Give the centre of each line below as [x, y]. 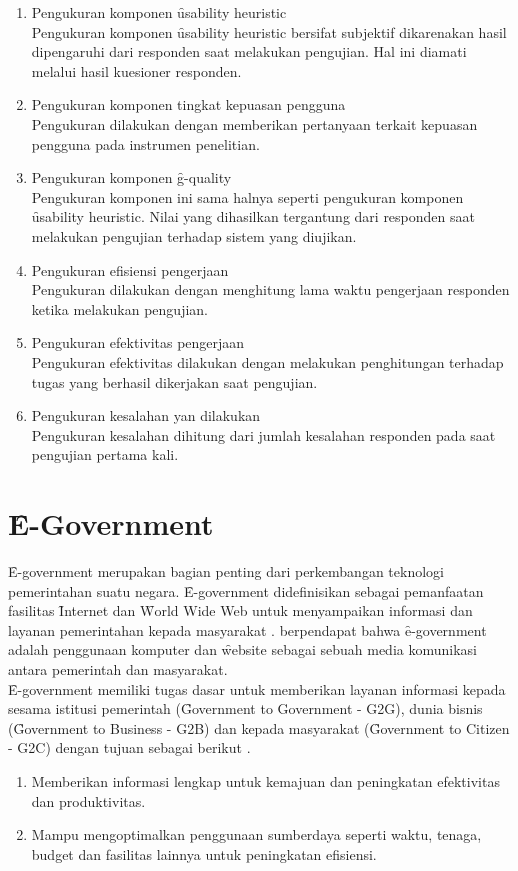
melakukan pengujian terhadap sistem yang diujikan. [194, 235]
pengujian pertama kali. [105, 454]
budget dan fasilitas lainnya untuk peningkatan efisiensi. [204, 853]
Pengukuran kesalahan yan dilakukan [146, 415]
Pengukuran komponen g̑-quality [131, 177]
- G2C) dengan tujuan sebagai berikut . [129, 747]
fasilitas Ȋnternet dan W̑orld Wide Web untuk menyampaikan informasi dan [240, 610]
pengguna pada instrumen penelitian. [145, 143]
